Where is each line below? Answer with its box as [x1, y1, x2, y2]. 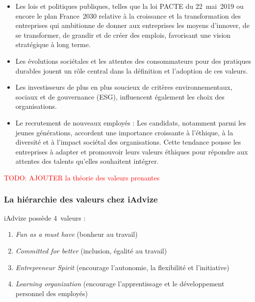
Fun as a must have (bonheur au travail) [15, 229, 138, 239]
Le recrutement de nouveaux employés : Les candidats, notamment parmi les [15, 117, 246, 127]
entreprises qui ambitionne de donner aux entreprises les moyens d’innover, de [15, 20, 250, 30]
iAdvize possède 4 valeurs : [4, 212, 86, 223]
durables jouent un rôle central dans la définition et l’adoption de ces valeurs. [15, 65, 248, 75]
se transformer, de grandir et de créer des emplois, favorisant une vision [15, 29, 231, 40]
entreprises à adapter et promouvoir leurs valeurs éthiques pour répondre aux [15, 146, 248, 156]
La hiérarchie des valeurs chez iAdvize [4, 193, 158, 205]
